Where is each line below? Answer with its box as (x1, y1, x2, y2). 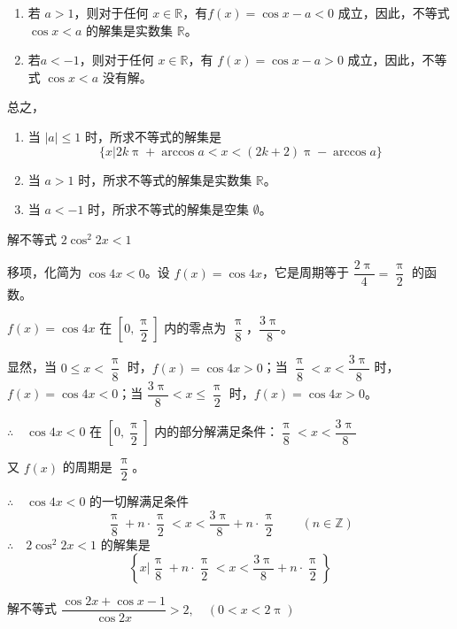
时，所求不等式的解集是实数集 (78, 170, 252, 188)
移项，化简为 (7, 263, 81, 281)
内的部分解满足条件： (154, 422, 279, 441)
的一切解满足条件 (89, 492, 190, 510)
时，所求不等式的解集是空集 (88, 200, 250, 219)
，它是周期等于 (262, 263, 350, 281)
